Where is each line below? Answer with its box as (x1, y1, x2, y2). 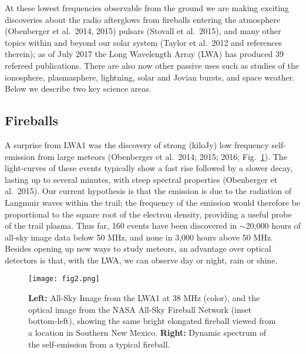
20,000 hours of (246, 219, 301, 232)
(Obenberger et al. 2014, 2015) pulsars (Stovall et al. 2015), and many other (5, 25, 281, 37)
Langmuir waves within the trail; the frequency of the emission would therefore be (5, 196, 301, 208)
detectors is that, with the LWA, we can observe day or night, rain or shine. (5, 253, 278, 266)
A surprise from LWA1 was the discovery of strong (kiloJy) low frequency (5, 138, 269, 151)
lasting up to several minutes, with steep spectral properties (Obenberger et (5, 173, 278, 185)
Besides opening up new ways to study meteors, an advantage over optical (5, 242, 271, 255)
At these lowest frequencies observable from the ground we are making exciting (5, 2, 289, 14)
